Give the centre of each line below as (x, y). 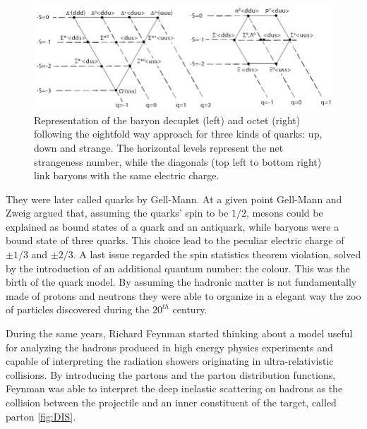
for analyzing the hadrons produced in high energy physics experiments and (169, 347)
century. (190, 309)
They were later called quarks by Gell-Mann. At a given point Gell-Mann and (174, 199)
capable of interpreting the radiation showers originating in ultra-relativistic (170, 361)
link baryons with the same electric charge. (127, 175)
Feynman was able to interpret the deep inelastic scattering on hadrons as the (174, 388)
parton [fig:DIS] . (41, 416)
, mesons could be (285, 213)
